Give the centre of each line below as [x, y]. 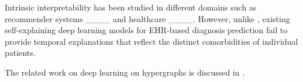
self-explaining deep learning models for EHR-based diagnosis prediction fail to [146, 30]
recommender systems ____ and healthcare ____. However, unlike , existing [147, 18]
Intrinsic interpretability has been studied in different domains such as [131, 7]
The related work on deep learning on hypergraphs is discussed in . [125, 72]
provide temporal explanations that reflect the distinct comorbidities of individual [151, 41]
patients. [20, 53]
